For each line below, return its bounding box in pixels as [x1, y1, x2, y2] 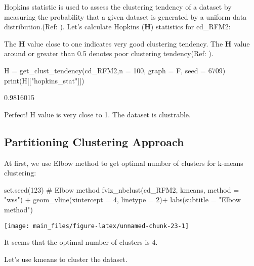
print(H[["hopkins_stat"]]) [4, 75, 84, 85]
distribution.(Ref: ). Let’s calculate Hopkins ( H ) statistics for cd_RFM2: [4, 21, 231, 32]
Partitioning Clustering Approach [4, 134, 184, 149]
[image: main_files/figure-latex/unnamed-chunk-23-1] [4, 222, 189, 230]
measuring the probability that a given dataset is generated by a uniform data [4, 11, 247, 22]
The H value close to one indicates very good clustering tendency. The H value [4, 38, 250, 49]
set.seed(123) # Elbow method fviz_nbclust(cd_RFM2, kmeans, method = [4, 184, 239, 195]
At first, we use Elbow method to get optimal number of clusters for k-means [4, 157, 243, 168]
